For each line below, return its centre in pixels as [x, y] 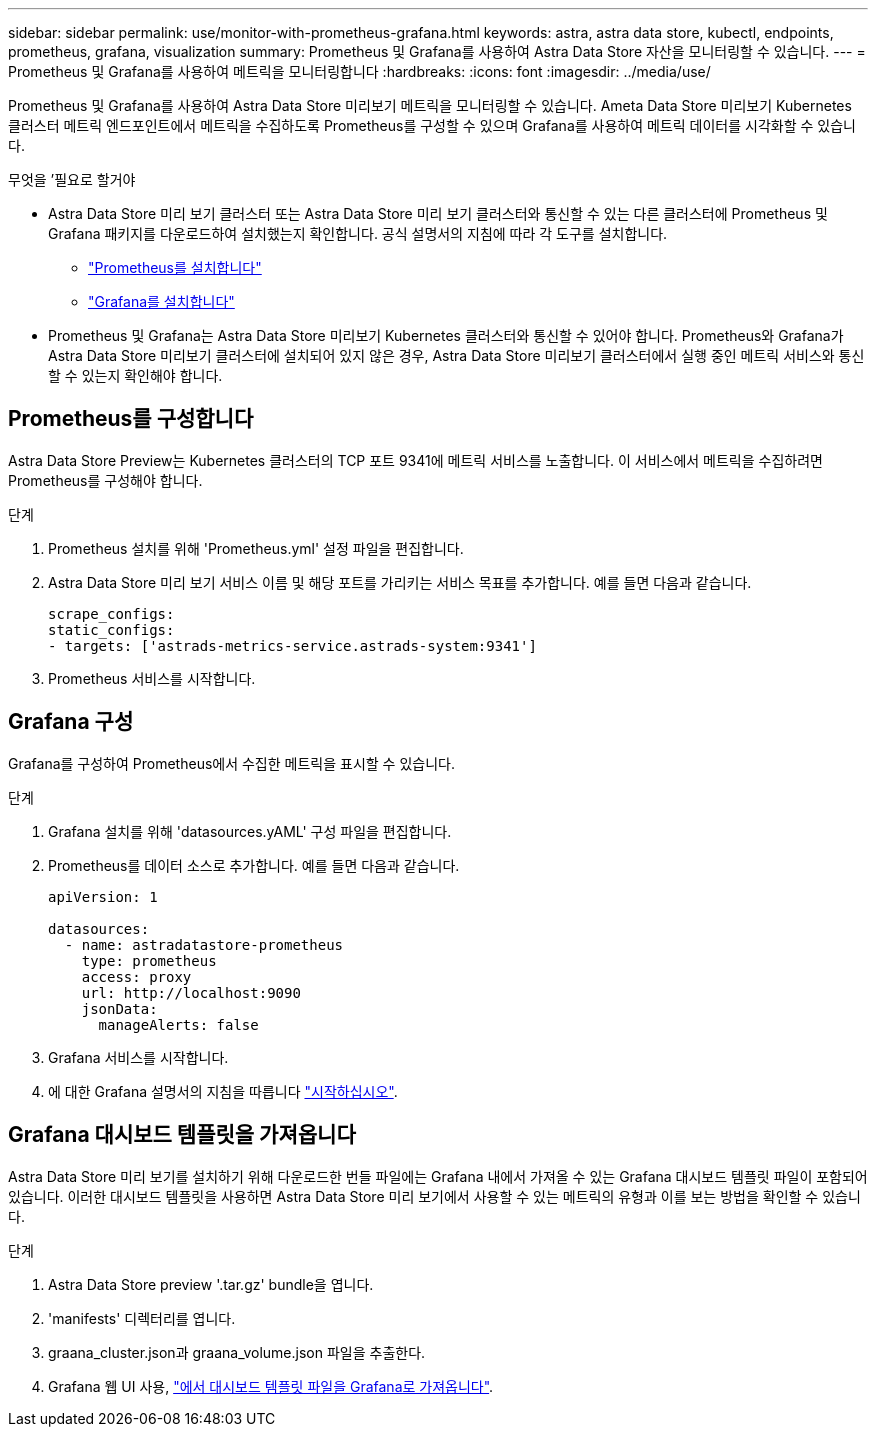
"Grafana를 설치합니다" [161, 301]
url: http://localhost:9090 [191, 992]
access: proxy [136, 976]
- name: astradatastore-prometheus [204, 944]
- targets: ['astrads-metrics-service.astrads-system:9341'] [292, 645]
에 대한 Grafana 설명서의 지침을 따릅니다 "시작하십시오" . [223, 1091]
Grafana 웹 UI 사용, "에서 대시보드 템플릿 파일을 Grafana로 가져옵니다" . [271, 1386]
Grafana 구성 [71, 722]
